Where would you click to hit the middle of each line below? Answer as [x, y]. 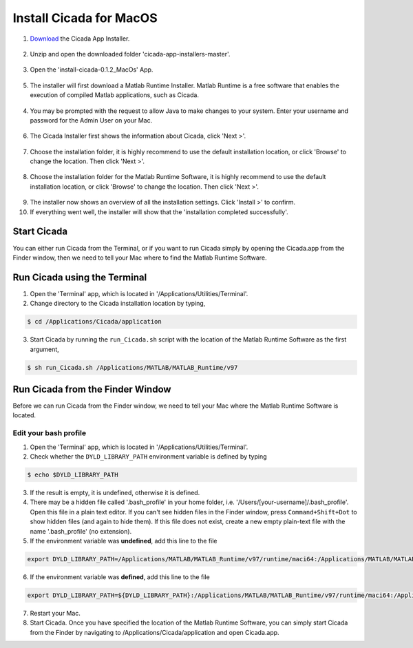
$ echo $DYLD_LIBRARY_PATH [73, 474]
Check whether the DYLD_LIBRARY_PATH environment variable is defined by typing [149, 456]
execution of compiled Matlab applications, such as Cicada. [115, 95]
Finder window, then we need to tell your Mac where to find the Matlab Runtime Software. [140, 258]
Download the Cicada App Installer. [80, 39]
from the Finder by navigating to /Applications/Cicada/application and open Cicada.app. [155, 632]
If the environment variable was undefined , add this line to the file [124, 541]
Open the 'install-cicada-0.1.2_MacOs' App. [92, 70]
